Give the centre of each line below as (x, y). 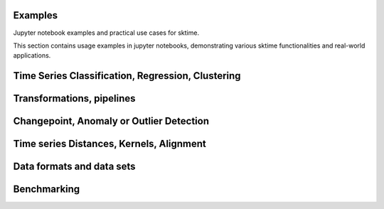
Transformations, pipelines (74, 98)
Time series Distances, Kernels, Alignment (110, 144)
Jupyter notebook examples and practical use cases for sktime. (106, 33)
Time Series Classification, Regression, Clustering (127, 76)
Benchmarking (47, 189)
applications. (32, 55)
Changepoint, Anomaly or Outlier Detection (111, 121)
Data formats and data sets (74, 167)
